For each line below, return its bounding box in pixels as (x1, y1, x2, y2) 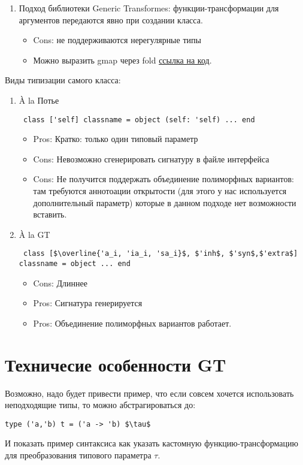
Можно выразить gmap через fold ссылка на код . (33, 53, 212, 66)
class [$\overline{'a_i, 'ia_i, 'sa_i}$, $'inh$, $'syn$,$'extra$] (23, 249, 298, 258)
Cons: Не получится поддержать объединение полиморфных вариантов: (33, 173, 294, 185)
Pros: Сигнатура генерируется (33, 297, 143, 309)
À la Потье (19, 93, 59, 106)
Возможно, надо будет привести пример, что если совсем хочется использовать (5, 387, 294, 399)
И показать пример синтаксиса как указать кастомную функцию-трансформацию (5, 437, 299, 449)
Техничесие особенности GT (5, 352, 226, 376)
